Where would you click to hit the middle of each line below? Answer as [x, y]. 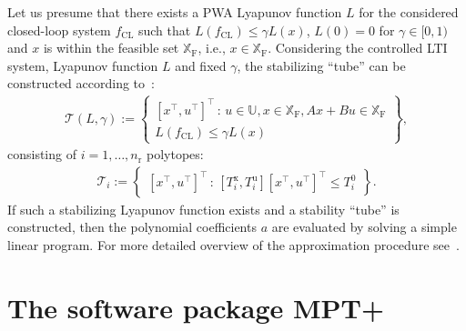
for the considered [409, 12]
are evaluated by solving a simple [364, 227]
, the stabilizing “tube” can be [321, 65]
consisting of [42, 154]
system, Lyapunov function [83, 65]
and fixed [201, 65]
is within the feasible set [111, 48]
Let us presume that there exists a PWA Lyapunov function [175, 12]
